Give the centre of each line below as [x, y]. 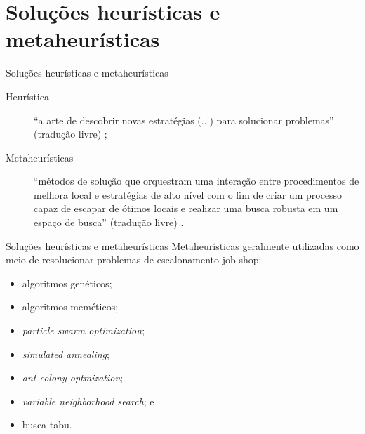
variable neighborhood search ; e [88, 401]
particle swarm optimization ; [84, 330]
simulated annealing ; [66, 354]
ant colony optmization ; [73, 377]
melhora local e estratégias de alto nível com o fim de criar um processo [188, 194]
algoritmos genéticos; [67, 283]
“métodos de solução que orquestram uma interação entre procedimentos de [197, 181]
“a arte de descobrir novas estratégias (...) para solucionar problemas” [184, 120]
